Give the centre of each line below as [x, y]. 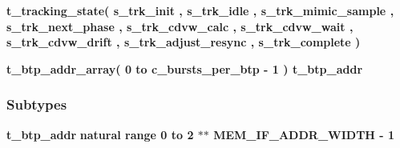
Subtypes [37, 104]
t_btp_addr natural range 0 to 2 [100, 134]
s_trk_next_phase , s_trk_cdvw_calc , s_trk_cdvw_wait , [180, 26]
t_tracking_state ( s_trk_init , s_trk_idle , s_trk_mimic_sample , [200, 10]
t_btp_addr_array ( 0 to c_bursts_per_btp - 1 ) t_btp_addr [185, 68]
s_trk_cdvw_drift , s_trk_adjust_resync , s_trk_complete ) [184, 42]
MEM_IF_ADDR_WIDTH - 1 [304, 134]
